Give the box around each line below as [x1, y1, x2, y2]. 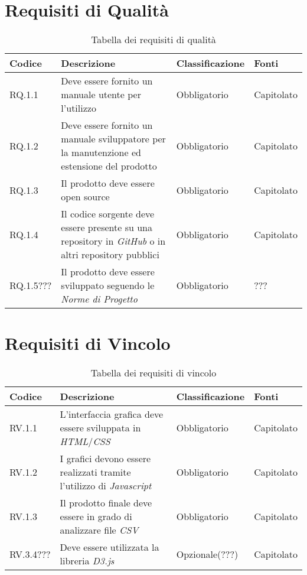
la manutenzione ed [61, 145, 141, 160]
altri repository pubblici [61, 248, 159, 262]
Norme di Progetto [61, 292, 138, 306]
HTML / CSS [60, 434, 110, 449]
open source [61, 190, 110, 204]
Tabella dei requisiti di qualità [91, 33, 216, 47]
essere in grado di [60, 509, 132, 524]
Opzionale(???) [176, 547, 239, 561]
